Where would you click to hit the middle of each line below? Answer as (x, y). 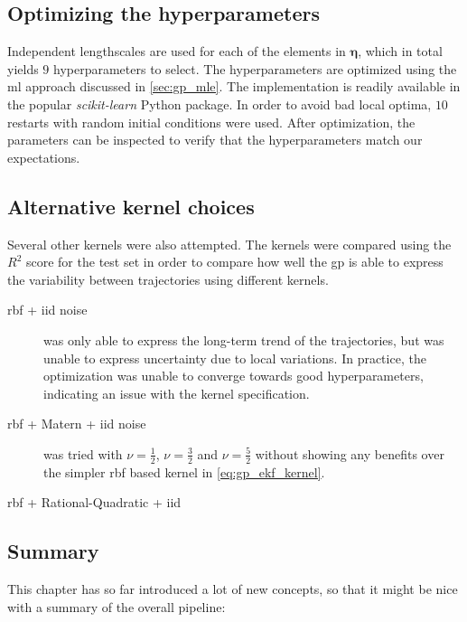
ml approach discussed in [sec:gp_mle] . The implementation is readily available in (234, 86)
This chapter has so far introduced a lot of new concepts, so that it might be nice (233, 589)
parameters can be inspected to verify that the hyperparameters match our (215, 140)
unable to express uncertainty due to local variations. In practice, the (235, 358)
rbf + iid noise (47, 310)
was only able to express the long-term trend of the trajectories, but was (244, 339)
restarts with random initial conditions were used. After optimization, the (211, 122)
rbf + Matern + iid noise (77, 424)
